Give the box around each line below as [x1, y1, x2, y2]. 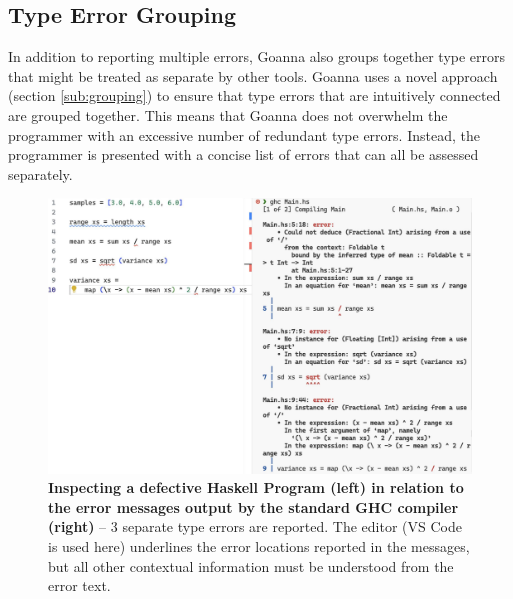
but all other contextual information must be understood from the [48, 555, 454, 576]
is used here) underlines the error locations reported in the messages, [48, 536, 470, 557]
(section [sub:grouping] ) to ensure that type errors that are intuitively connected [8, 85, 501, 106]
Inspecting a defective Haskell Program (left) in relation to [48, 477, 464, 498]
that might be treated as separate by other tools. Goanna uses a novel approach [8, 65, 498, 86]
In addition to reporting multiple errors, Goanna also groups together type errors [8, 46, 506, 67]
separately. [8, 163, 73, 184]
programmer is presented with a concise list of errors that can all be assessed [8, 144, 479, 165]
